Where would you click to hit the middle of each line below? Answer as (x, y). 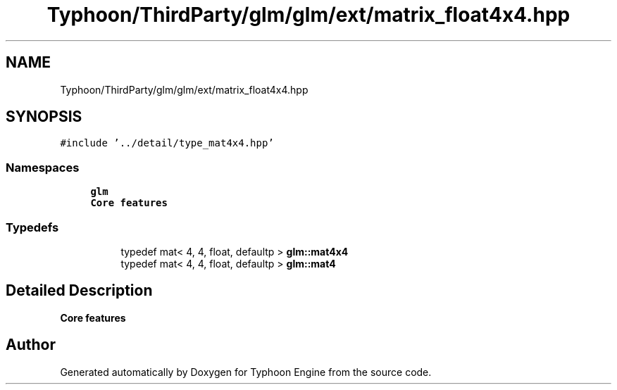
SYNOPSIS (44, 117)
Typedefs (32, 227)
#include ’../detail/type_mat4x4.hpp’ (167, 143)
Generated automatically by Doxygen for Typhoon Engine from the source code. (246, 372)
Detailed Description (79, 291)
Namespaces (43, 167)
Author (31, 345)
